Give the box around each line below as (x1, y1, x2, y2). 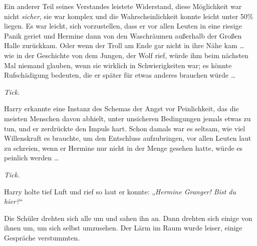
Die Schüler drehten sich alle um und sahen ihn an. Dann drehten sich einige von (4, 212, 252, 223)
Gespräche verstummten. (4, 232, 80, 242)
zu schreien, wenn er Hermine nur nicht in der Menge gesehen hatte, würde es (4, 142, 243, 153)
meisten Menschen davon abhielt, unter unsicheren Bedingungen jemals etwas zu (4, 113, 251, 123)
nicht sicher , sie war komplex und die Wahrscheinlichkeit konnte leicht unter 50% (4, 11, 253, 21)
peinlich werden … (4, 152, 59, 163)
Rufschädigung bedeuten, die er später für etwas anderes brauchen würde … (4, 70, 236, 80)
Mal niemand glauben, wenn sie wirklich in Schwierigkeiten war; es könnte (4, 60, 232, 70)
